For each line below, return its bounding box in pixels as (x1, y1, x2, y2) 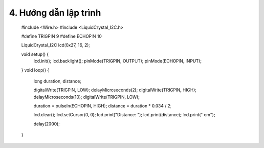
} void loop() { (21, 67, 49, 73)
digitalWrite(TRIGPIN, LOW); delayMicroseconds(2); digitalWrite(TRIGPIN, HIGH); (33, 87, 197, 93)
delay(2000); (33, 121, 60, 127)
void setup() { (21, 51, 49, 57)
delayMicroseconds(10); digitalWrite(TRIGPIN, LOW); (33, 94, 140, 100)
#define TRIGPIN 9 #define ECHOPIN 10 (21, 33, 102, 39)
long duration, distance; (33, 78, 82, 84)
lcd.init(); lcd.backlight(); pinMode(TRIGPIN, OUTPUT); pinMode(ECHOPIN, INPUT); (33, 58, 202, 64)
